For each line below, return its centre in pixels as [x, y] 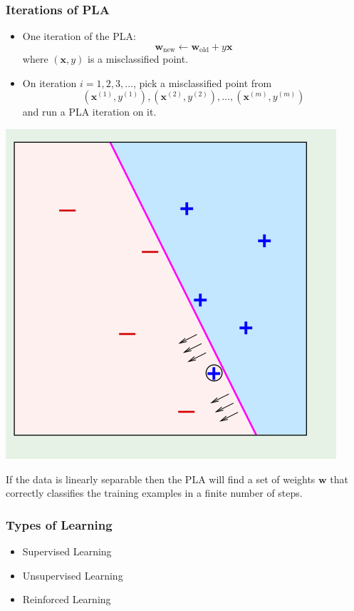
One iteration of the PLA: [79, 36]
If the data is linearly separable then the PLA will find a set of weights [161, 479]
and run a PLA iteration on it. [89, 112]
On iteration [50, 82]
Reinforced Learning [67, 599]
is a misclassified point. [138, 59]
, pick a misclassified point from [202, 82]
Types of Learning [59, 524]
